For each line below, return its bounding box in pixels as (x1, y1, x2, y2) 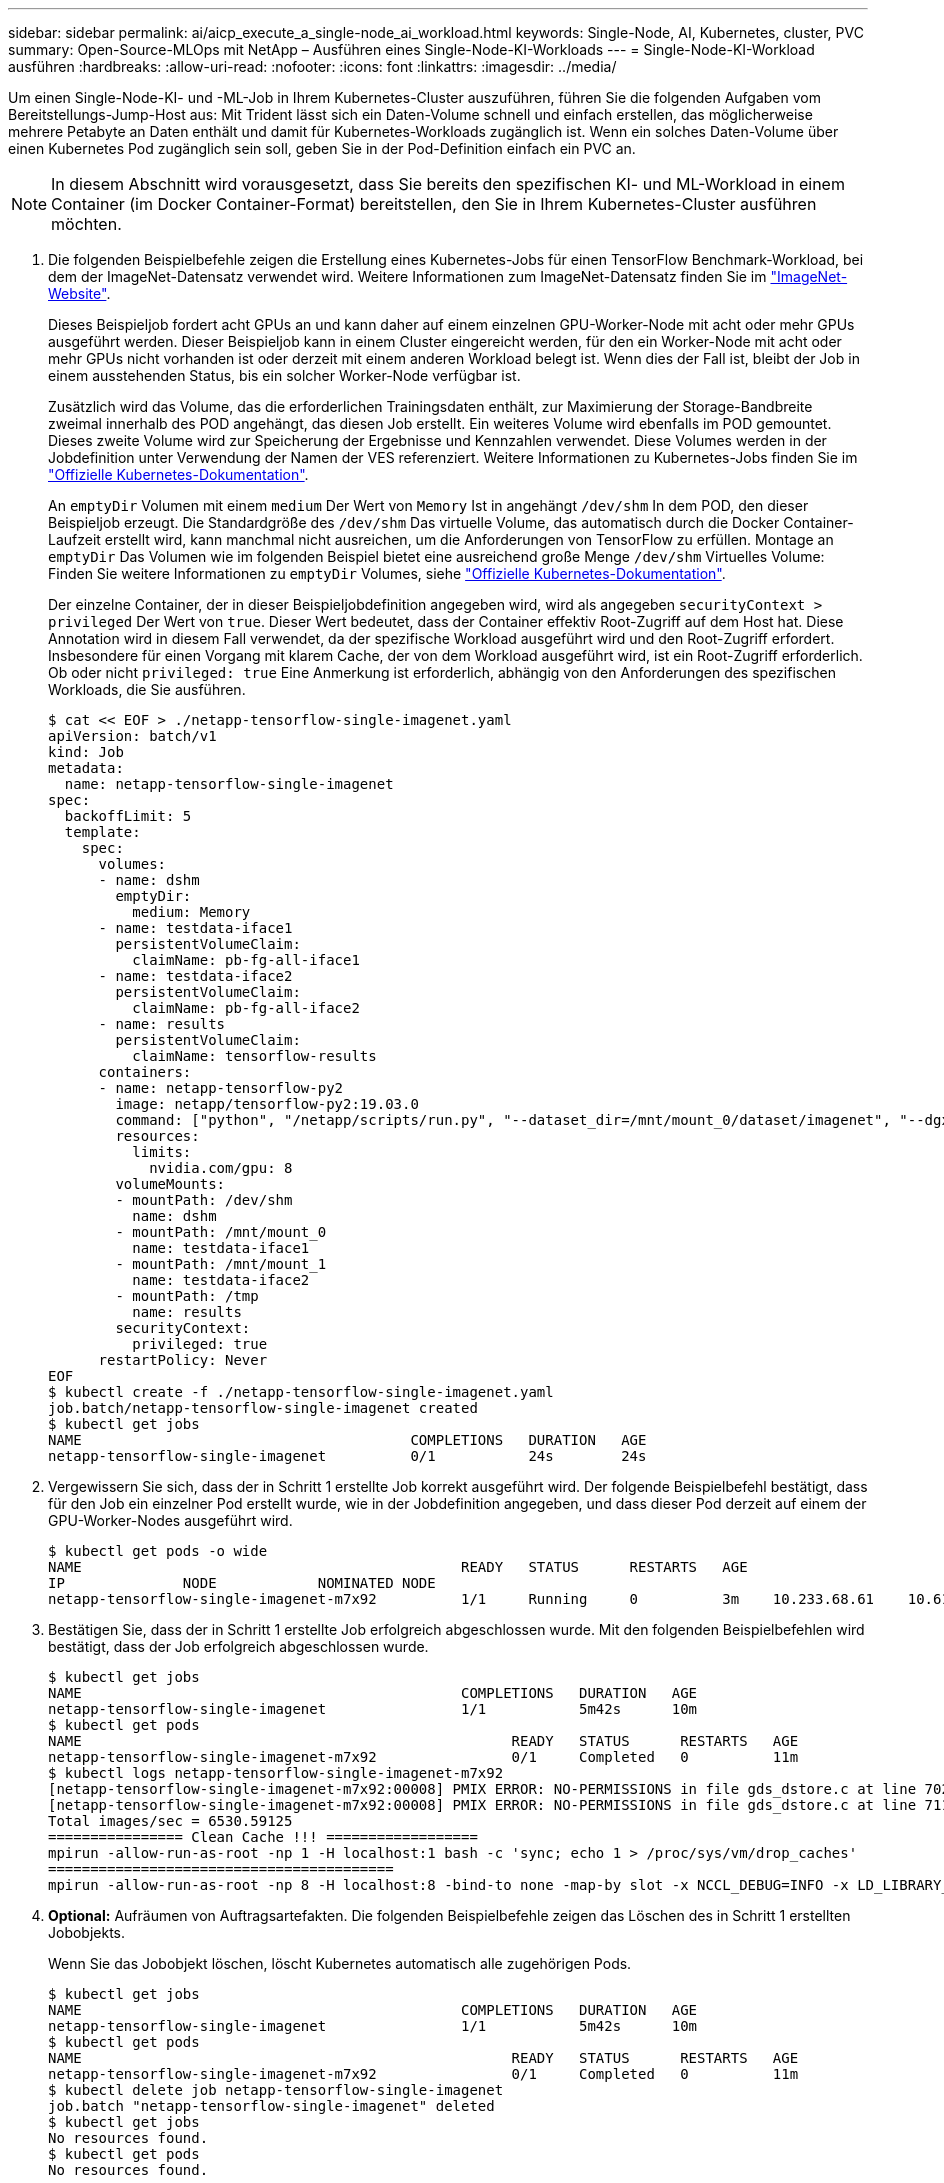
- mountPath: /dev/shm (115, 1192, 293, 1208)
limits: (132, 1144, 192, 1160)
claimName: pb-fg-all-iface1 (132, 952, 360, 968)
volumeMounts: (115, 1176, 226, 1192)
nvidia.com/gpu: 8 (149, 1160, 293, 1176)
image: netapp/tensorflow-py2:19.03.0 (115, 1096, 419, 1112)
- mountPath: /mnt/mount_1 (115, 1256, 327, 1272)
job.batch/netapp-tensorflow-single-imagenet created (48, 1400, 478, 1416)
